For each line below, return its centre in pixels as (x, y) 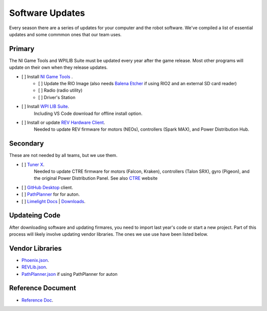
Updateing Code (35, 215)
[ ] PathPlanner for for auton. (51, 194)
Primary (22, 49)
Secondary (26, 144)
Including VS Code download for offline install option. (88, 113)
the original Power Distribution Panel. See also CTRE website (96, 178)
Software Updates (47, 13)
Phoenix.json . (35, 260)
